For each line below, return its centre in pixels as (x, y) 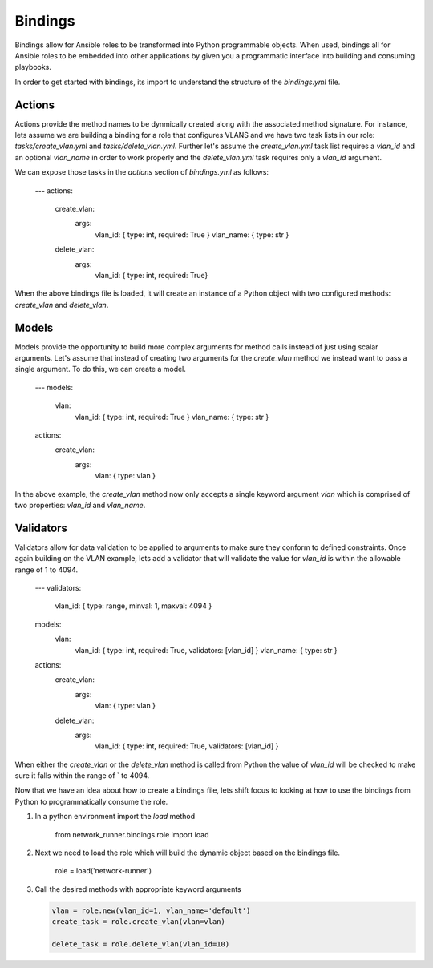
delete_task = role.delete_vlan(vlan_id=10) (141, 944)
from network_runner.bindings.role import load (132, 834)
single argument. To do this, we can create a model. (100, 369)
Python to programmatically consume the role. (91, 801)
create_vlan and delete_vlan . (62, 305)
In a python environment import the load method (115, 817)
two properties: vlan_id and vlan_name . (80, 505)
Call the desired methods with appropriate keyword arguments (138, 889)
